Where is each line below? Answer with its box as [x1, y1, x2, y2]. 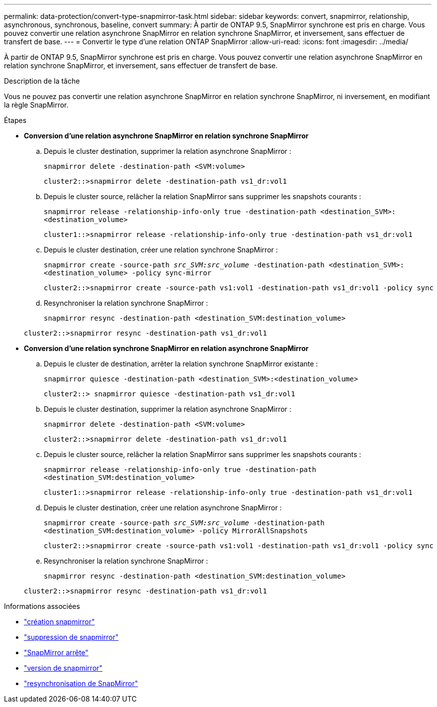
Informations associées [4, 602, 80, 610]
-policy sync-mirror [132, 269, 212, 277]
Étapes [4, 116, 27, 124]
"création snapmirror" [24, 617, 95, 626]
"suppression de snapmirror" [24, 633, 119, 641]
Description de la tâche [4, 77, 80, 85]
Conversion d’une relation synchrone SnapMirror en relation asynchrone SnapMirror [24, 344, 309, 353]
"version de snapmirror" [24, 664, 103, 672]
